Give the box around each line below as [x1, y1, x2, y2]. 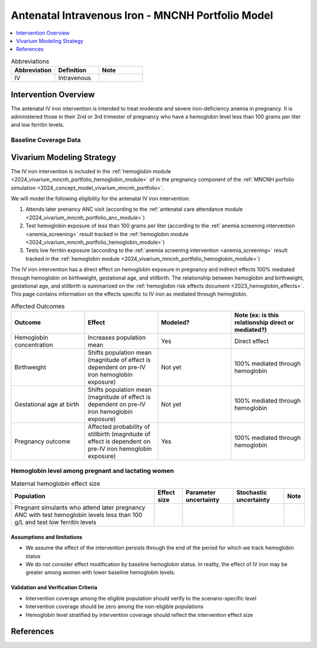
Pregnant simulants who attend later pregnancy [14, 503, 146, 512]
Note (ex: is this [234, 311, 279, 320]
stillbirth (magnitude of [87, 430, 151, 438]
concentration [14, 341, 53, 349]
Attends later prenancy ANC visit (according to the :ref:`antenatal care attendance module [25, 206, 243, 213]
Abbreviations [11, 57, 49, 65]
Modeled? [161, 318, 190, 327]
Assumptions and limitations [11, 533, 83, 540]
